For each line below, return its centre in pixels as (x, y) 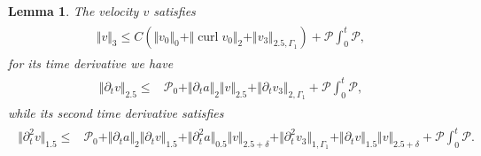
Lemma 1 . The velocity (74, 11)
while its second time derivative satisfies (116, 113)
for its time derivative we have (91, 62)
